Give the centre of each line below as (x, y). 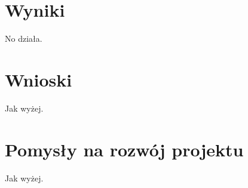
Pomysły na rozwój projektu (124, 149)
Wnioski (39, 79)
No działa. (24, 38)
